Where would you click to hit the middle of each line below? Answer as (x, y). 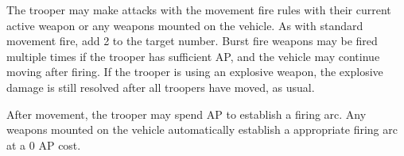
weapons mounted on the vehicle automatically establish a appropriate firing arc (202, 129)
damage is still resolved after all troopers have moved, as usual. (161, 87)
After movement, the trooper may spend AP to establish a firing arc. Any (186, 114)
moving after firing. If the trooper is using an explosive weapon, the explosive (195, 72)
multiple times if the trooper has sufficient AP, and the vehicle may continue (193, 56)
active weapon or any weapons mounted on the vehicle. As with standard (185, 25)
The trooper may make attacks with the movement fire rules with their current (199, 10)
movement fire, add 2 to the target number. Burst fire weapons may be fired (192, 41)
